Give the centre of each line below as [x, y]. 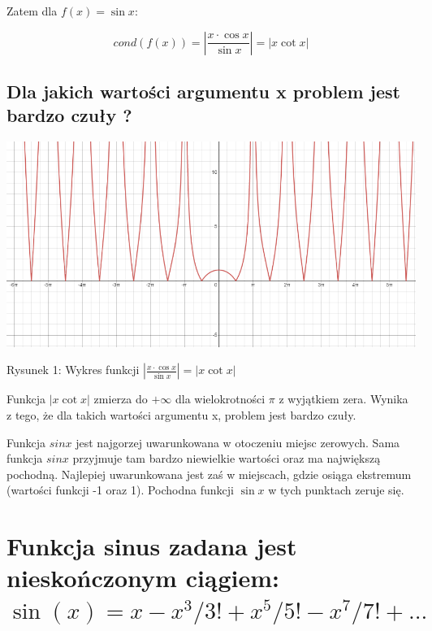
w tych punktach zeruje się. [336, 490]
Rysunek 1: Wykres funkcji [73, 370]
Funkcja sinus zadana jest [152, 546]
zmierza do [121, 399]
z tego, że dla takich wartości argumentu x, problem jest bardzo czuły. [181, 414]
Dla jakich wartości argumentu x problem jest [203, 91]
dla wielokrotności [220, 399]
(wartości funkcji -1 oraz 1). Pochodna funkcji [120, 490]
